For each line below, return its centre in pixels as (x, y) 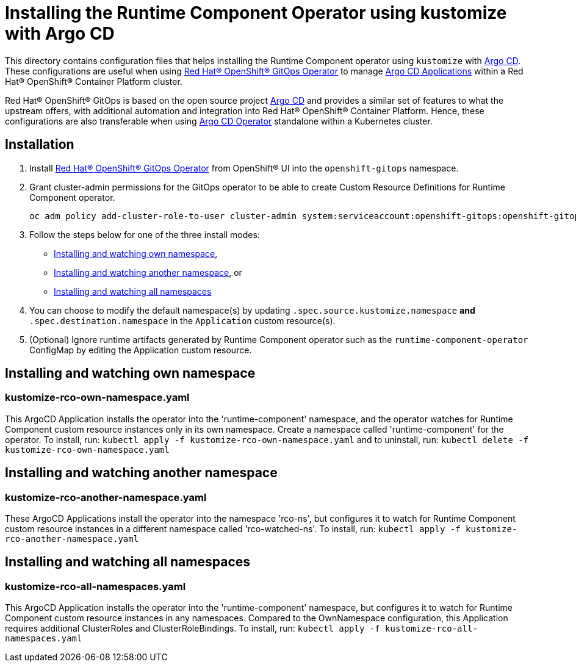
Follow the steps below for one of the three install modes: (145, 234)
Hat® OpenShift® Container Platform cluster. (94, 81)
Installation (40, 145)
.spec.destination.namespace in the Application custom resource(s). (182, 320)
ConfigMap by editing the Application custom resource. (141, 350)
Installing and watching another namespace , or (148, 272)
